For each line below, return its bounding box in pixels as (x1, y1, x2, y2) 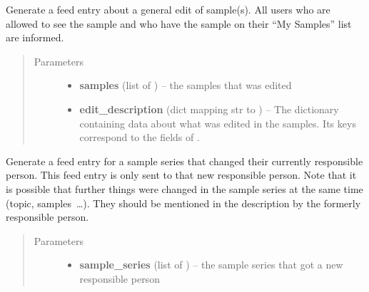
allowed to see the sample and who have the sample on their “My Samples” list (6, 16, 352, 31)
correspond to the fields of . (79, 130, 200, 145)
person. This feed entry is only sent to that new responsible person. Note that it (6, 167, 357, 182)
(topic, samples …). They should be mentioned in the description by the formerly (6, 195, 361, 210)
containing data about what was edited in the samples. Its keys (79, 115, 356, 130)
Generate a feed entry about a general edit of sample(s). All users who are (6, 2, 330, 16)
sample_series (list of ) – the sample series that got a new (79, 257, 343, 272)
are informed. (6, 30, 64, 45)
